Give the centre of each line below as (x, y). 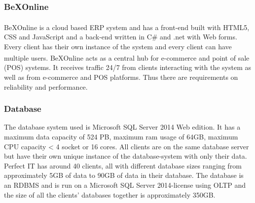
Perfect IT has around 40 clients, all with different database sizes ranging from (123, 165)
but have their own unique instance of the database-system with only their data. (126, 156)
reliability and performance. (46, 86)
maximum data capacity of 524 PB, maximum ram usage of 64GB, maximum (121, 136)
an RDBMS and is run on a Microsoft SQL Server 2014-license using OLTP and (125, 185)
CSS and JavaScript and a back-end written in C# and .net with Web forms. (121, 36)
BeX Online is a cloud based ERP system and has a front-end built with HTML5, (127, 27)
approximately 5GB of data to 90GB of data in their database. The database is (124, 175)
